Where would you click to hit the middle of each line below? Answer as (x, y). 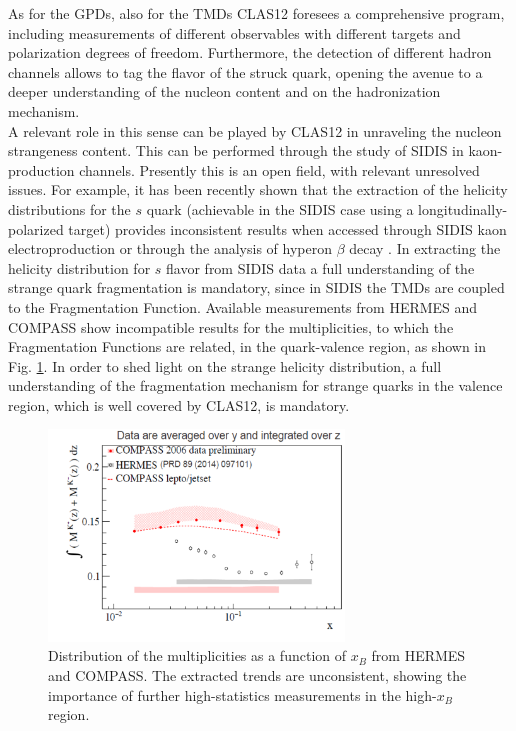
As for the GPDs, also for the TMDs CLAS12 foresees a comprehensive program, (256, 13)
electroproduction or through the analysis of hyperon (170, 248)
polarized (36, 228)
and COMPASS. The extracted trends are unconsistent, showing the (257, 674)
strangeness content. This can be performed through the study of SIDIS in (236, 150)
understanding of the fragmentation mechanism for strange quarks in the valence (255, 385)
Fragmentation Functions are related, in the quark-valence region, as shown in (247, 346)
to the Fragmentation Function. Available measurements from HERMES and (243, 306)
